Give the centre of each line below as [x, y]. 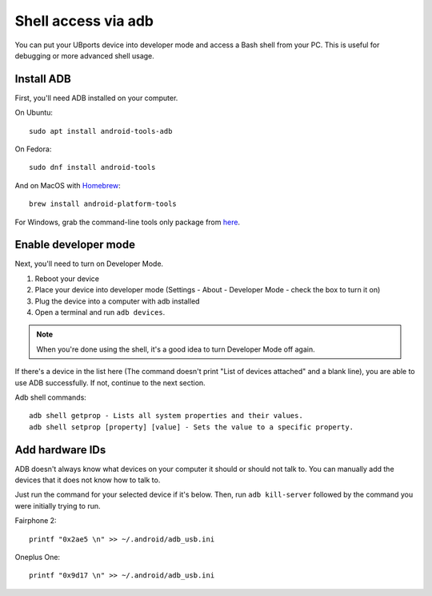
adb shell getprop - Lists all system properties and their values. [166, 416]
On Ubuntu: [34, 113]
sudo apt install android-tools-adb [101, 131]
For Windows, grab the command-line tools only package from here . [127, 222]
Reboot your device [67, 278]
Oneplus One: [37, 558]
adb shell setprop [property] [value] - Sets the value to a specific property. [192, 427]
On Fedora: [33, 149]
